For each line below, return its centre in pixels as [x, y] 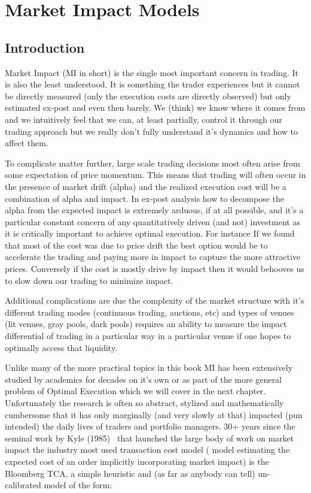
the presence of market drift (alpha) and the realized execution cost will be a [146, 186]
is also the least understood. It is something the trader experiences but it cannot [153, 84]
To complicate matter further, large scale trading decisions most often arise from [153, 163]
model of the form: [78, 485]
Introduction [45, 47]
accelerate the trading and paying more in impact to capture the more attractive [153, 257]
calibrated [23, 485]
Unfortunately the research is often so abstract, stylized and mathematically [144, 403]
